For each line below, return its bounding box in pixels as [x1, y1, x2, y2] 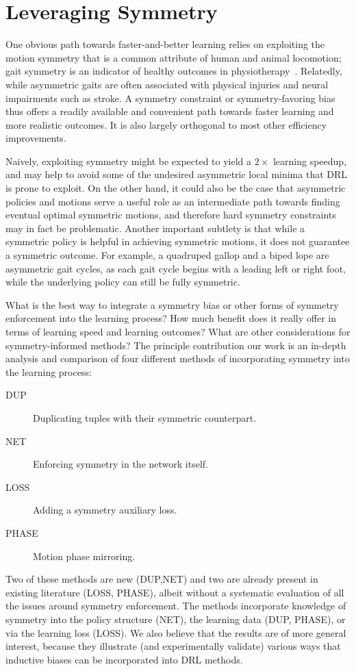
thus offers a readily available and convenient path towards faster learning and [5, 104, 334, 118]
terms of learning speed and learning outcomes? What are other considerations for [5, 325, 351, 338]
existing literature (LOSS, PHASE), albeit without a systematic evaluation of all [5, 585, 344, 599]
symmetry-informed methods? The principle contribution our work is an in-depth [5, 338, 346, 352]
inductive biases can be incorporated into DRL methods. [5, 652, 243, 666]
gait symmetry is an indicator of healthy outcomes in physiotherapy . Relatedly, [5, 64, 342, 78]
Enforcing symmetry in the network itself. [33, 457, 208, 471]
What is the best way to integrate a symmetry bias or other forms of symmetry [5, 297, 339, 312]
